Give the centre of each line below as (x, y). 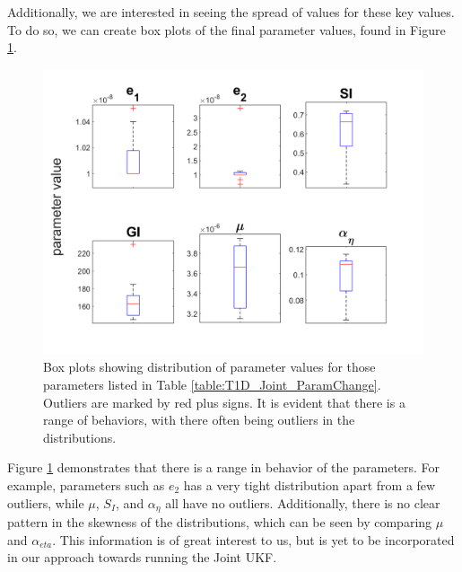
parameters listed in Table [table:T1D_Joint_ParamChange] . (212, 384)
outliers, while (46, 502)
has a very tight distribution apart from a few (309, 484)
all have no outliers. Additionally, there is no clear (303, 502)
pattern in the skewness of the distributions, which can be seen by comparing (220, 521)
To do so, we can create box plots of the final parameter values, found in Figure (227, 29)
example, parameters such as (86, 484)
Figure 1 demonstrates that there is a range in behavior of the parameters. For (224, 467)
